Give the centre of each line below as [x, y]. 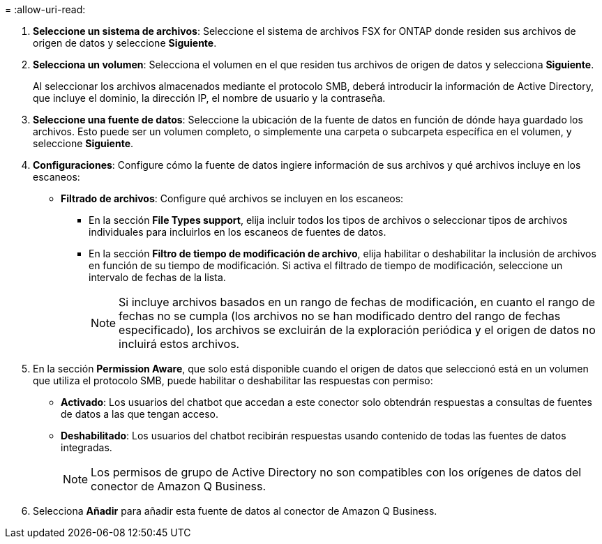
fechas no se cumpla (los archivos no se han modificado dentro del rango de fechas [340, 316]
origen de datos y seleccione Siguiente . [125, 43]
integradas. [86, 447]
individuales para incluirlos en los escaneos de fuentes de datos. [238, 232]
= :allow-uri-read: [45, 9]
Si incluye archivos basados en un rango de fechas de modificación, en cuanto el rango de [357, 302]
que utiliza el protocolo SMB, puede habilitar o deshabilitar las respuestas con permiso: [233, 380]
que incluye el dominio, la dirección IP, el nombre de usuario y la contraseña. [209, 98]
